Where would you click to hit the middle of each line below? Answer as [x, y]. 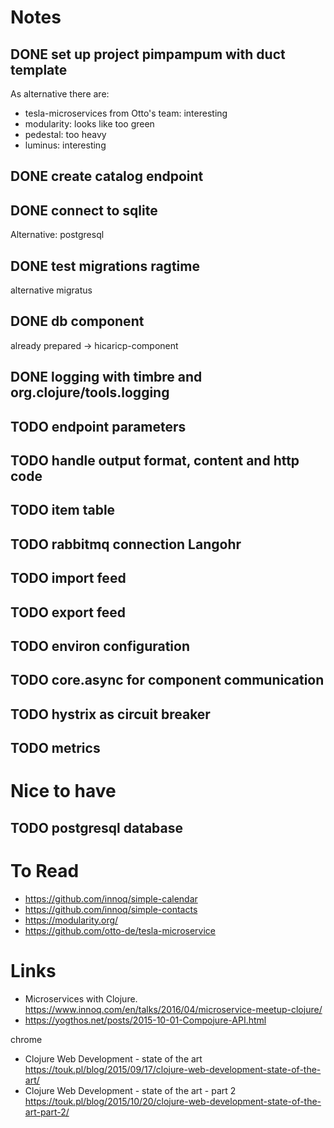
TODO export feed [68, 612]
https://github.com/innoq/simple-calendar [111, 898]
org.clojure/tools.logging [90, 392]
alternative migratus [51, 290]
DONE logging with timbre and [106, 377]
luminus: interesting [65, 145]
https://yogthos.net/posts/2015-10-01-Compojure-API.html [145, 1020]
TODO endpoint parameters [98, 426]
